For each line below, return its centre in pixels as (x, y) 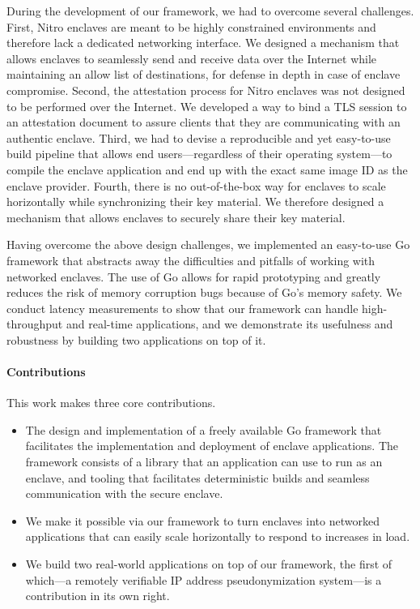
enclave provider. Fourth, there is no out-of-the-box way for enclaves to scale (196, 185)
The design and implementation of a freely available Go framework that (204, 429)
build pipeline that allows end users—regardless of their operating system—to (199, 154)
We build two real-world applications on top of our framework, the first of (209, 564)
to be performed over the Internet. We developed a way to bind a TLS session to (207, 106)
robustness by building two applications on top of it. (136, 339)
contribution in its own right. (98, 596)
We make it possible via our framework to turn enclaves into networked (202, 520)
